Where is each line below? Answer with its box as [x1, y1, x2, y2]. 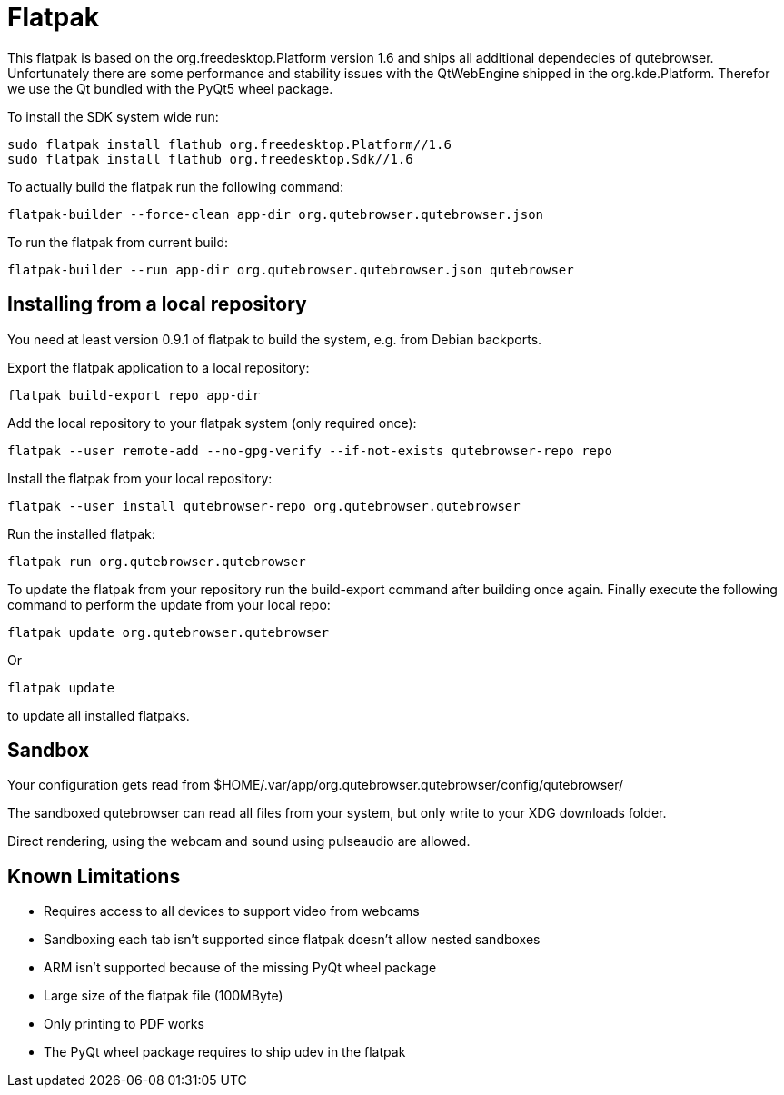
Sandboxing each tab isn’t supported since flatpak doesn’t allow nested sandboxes [44, 931, 541, 948]
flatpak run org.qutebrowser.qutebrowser [7, 553, 306, 569]
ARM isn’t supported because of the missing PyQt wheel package [44, 960, 437, 976]
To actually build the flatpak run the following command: [7, 178, 343, 194]
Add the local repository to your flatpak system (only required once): [7, 414, 417, 431]
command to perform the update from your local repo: [7, 596, 331, 612]
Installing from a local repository [7, 293, 307, 316]
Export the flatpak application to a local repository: [7, 359, 310, 375]
